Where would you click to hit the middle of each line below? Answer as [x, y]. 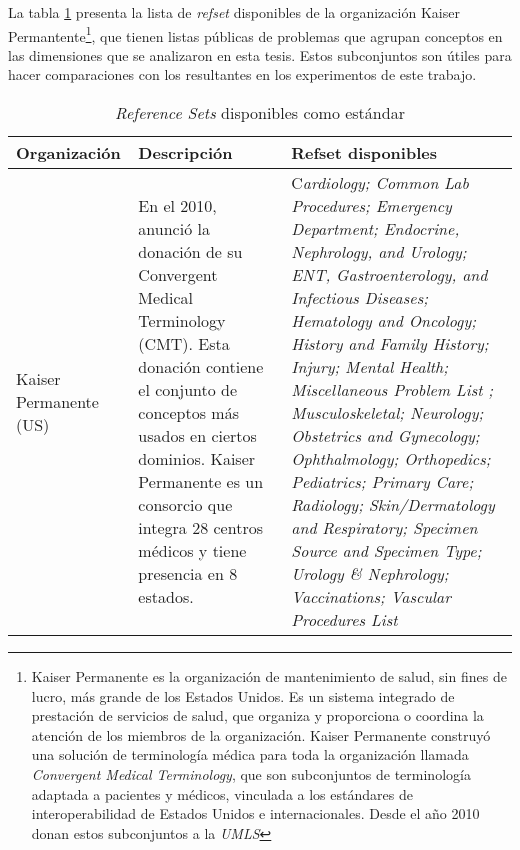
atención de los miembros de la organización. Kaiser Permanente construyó [261, 734]
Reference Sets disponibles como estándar [260, 113]
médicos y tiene [192, 551]
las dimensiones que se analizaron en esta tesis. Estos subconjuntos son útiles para [260, 54]
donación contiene [201, 367]
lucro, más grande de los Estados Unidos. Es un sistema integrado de [243, 695]
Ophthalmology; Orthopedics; [391, 459]
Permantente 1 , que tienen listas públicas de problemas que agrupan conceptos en [255, 34]
